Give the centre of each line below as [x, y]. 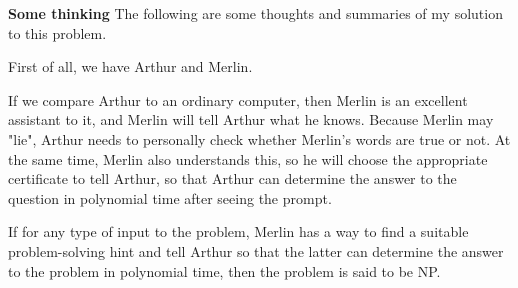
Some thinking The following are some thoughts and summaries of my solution [255, 13]
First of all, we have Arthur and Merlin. [130, 66]
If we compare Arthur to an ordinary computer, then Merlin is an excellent [238, 99]
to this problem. [57, 32]
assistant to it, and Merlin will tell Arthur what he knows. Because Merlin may [251, 119]
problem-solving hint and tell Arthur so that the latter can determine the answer [256, 250]
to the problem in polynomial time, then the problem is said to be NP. [224, 270]
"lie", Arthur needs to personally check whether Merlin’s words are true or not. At [259, 138]
